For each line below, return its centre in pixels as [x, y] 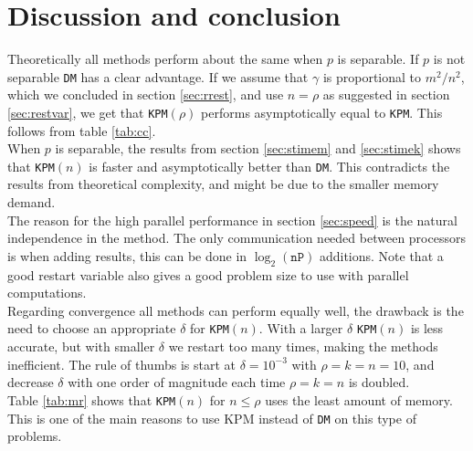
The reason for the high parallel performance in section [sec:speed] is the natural [232, 220]
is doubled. [379, 382]
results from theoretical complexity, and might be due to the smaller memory [223, 184]
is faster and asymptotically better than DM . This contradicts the [269, 166]
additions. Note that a [381, 255]
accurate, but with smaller [81, 346]
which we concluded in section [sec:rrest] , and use [146, 94]
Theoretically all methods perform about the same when [165, 59]
